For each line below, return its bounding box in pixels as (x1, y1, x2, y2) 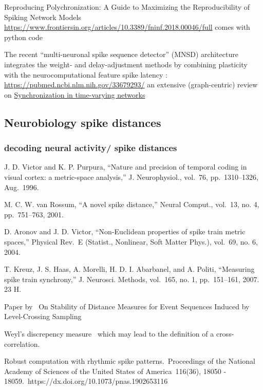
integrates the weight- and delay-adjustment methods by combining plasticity (4, 59, 248, 69)
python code (4, 31, 43, 42)
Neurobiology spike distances (4, 114, 161, 130)
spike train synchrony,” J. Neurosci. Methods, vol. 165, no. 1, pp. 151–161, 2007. (4, 273, 259, 284)
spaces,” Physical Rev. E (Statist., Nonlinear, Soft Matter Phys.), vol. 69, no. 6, (4, 236, 258, 247)
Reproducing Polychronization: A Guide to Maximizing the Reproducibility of (4, 2, 250, 12)
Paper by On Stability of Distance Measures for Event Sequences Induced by (4, 301, 250, 311)
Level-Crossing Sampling (4, 311, 82, 322)
